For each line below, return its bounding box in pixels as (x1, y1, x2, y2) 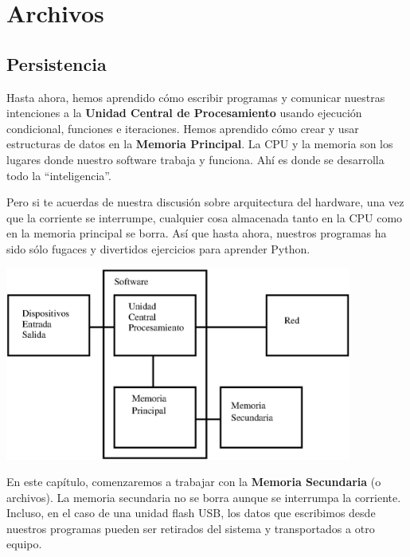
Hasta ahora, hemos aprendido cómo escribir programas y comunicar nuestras (6, 88, 385, 105)
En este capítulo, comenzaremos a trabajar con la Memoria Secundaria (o (6, 473, 381, 490)
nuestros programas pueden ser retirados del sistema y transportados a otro (6, 520, 375, 536)
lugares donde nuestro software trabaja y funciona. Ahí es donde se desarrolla (6, 151, 385, 167)
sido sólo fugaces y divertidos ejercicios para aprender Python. (6, 240, 310, 257)
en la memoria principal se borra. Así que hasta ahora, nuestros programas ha (6, 225, 387, 241)
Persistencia (6, 51, 107, 76)
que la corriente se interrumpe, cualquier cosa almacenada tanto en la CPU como (6, 209, 403, 226)
